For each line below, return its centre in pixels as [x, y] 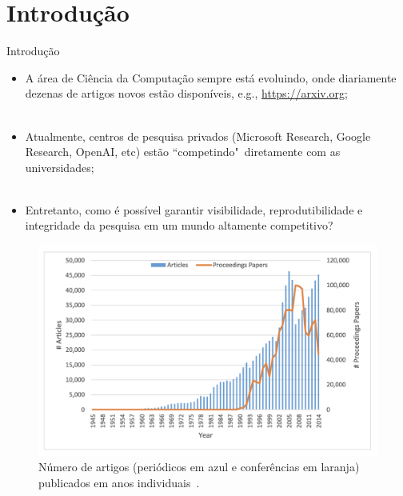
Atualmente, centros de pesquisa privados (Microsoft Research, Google [198, 136]
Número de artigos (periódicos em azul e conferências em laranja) [199, 467]
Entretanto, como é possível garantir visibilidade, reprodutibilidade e [194, 209]
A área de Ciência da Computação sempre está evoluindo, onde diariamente [211, 77]
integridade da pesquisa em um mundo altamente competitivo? [179, 225]
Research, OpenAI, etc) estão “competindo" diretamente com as [183, 152]
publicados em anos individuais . [119, 482]
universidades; [60, 167]
